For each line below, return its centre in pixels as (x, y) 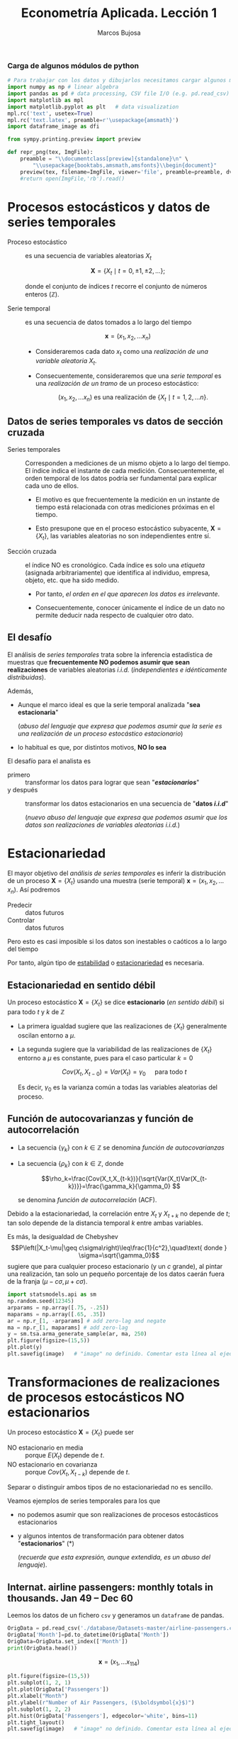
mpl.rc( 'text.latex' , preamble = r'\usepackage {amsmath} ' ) (93, 120)
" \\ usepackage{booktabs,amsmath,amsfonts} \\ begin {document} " (125, 165)
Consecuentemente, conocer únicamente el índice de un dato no (130, 607)
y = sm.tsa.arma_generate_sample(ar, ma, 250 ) (77, 1334)
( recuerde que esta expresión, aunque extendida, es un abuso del (114, 1557)
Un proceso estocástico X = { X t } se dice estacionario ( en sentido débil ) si (116, 1003)
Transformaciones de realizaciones (114, 1383)
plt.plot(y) (25, 1348)
